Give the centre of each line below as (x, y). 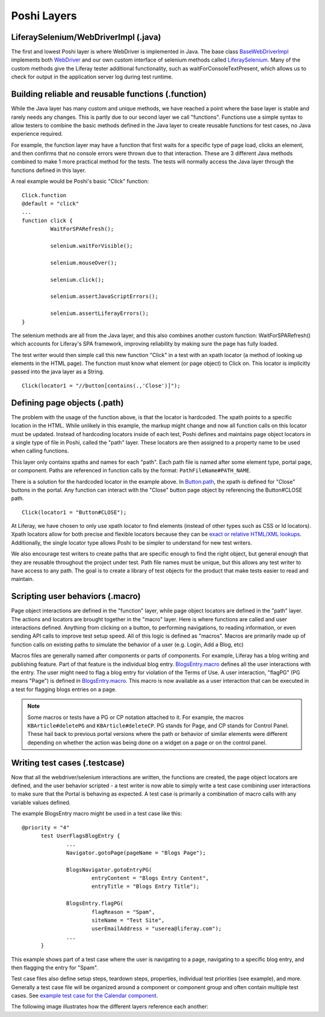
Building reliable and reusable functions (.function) (109, 94)
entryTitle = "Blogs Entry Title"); (145, 886)
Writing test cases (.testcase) (68, 763)
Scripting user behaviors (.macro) (76, 596)
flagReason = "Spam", (123, 912)
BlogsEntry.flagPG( (95, 904)
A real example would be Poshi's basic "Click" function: (80, 182)
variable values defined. (41, 802)
